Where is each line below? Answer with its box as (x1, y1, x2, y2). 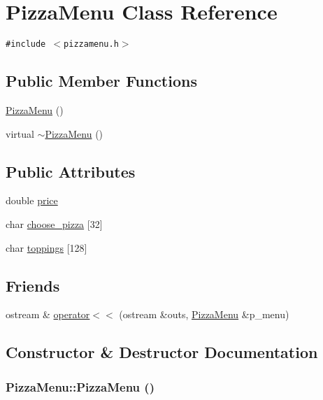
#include (6, 39, 46, 50)
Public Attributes (6, 160, 136, 182)
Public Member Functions (6, 70, 197, 92)
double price (6, 193, 58, 208)
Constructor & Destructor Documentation (6, 341, 318, 363)
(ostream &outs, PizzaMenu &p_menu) (119, 307, 289, 322)
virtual (6, 126, 34, 141)
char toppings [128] (6, 240, 87, 255)
